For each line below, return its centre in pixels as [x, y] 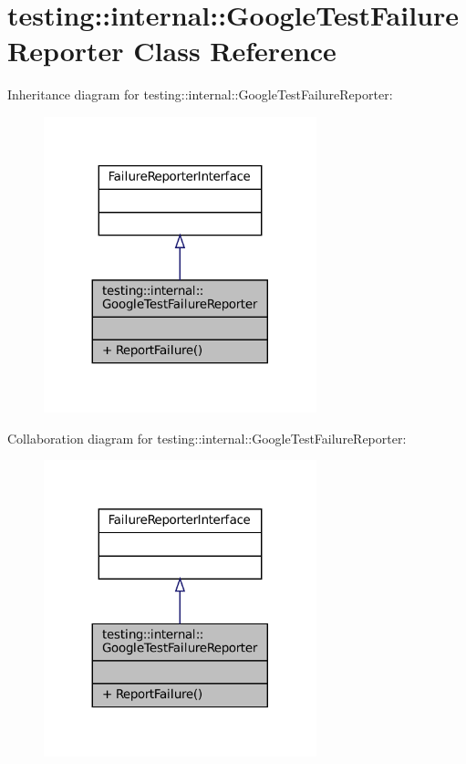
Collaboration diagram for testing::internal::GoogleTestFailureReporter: [207, 438]
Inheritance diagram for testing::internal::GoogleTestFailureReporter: [200, 94]
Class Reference [235, 51]
